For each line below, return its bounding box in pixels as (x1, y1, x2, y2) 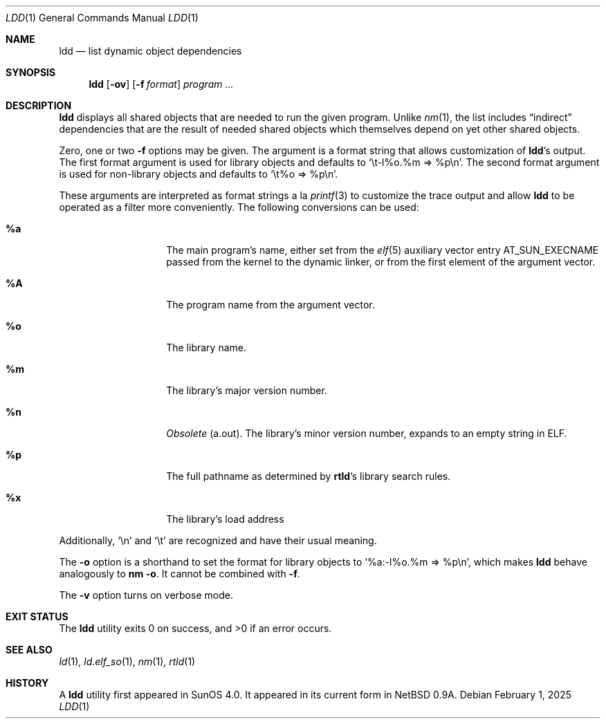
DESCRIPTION (6, 100, 72, 111)
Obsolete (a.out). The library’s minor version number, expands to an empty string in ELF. (166, 427, 567, 439)
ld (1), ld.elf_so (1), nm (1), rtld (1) (59, 656, 196, 667)
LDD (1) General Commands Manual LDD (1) (6, 12, 199, 24)
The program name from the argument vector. (166, 299, 375, 310)
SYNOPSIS (6, 66, 56, 78)
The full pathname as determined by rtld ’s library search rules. (166, 470, 451, 482)
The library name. (166, 342, 246, 353)
